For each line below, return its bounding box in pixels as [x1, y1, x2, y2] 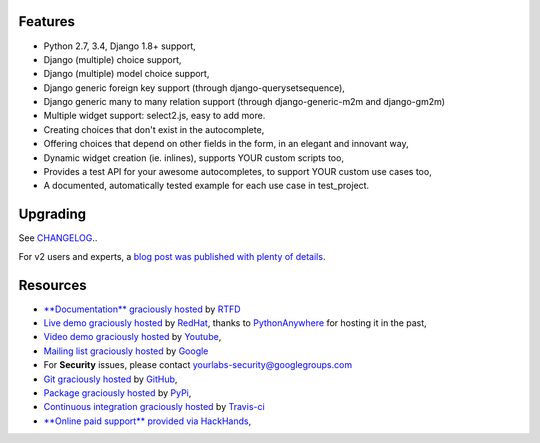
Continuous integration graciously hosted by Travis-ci [43, 401, 265, 413]
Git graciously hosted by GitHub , [43, 373, 178, 385]
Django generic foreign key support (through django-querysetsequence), [43, 81, 345, 94]
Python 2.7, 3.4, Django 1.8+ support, [43, 40, 197, 52]
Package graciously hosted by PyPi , [43, 386, 192, 399]
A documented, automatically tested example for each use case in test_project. [43, 180, 370, 192]
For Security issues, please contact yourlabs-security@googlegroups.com [43, 359, 353, 371]
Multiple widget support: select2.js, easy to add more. [43, 110, 266, 122]
